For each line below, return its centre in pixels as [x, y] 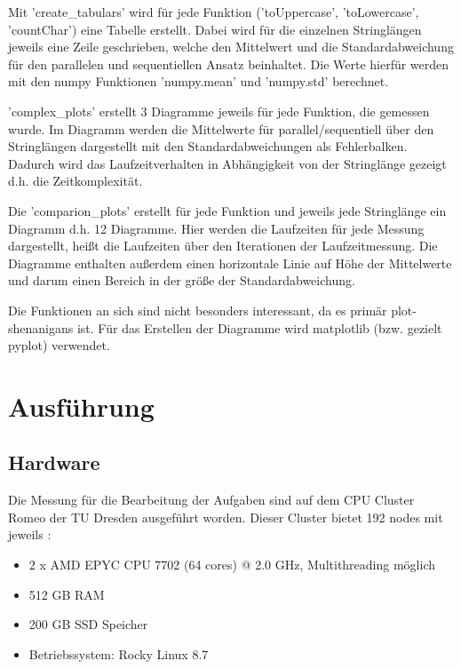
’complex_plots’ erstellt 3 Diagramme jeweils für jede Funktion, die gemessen [219, 111]
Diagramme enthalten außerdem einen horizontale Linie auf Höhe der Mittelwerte [230, 263]
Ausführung [81, 406]
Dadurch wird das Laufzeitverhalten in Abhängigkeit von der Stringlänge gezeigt [227, 163]
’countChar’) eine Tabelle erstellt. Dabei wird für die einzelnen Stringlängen [215, 29]
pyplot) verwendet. [59, 345]
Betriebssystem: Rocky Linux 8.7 [119, 653]
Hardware [54, 462]
